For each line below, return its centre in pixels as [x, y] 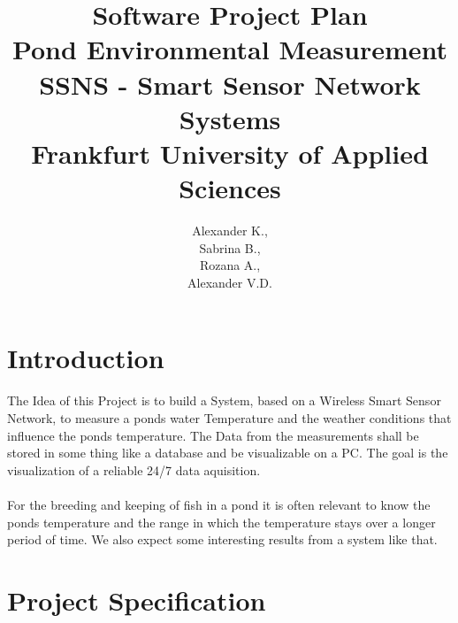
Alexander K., [230, 231]
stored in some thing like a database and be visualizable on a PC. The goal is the [228, 453]
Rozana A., [230, 265]
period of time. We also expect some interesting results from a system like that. [222, 539]
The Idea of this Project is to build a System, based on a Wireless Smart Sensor [224, 400]
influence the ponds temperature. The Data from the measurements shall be [213, 435]
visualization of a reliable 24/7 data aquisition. [134, 469]
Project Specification [137, 600]
